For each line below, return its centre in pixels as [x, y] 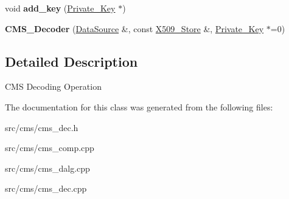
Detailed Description [71, 61]
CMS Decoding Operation [53, 86]
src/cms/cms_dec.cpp [46, 188]
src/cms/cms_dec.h [42, 127]
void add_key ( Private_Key [60, 8]
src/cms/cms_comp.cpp [50, 148]
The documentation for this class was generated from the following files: [139, 106]
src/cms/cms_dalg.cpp [47, 168]
